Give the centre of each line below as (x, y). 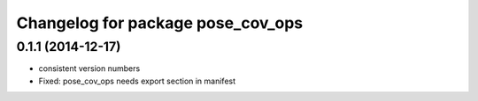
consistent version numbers (89, 69)
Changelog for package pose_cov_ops (160, 23)
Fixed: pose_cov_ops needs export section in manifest (137, 81)
